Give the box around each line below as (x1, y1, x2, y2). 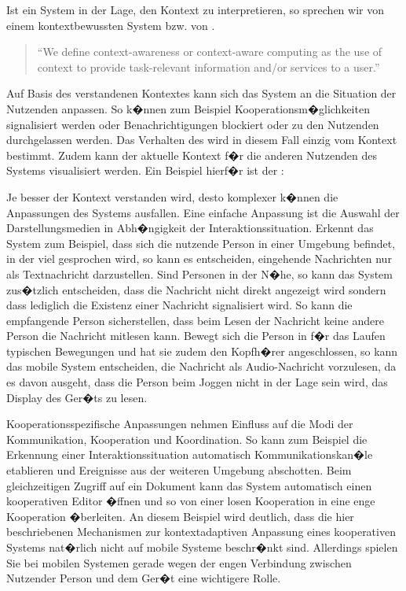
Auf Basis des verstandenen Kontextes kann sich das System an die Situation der (6, 85, 397, 102)
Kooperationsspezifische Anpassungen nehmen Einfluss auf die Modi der (6, 416, 353, 432)
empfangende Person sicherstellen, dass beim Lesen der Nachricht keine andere (6, 312, 384, 328)
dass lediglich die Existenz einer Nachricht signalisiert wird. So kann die (6, 297, 353, 313)
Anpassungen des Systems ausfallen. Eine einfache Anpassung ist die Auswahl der (6, 204, 400, 220)
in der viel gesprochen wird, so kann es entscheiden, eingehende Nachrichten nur (6, 250, 392, 267)
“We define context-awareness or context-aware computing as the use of (37, 43, 382, 60)
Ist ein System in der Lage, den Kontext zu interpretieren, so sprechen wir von (6, 2, 384, 17)
